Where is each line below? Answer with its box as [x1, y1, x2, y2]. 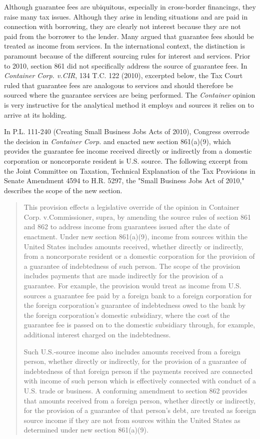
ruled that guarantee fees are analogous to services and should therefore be [4, 80, 233, 90]
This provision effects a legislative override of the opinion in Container [23, 202, 239, 212]
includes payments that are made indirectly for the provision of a [23, 270, 223, 281]
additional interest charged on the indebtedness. [23, 329, 171, 339]
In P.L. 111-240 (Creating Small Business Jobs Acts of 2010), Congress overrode [4, 126, 249, 137]
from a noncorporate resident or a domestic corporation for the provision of [23, 251, 255, 261]
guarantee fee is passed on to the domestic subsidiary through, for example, [23, 319, 255, 330]
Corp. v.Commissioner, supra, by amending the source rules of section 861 [23, 211, 251, 222]
